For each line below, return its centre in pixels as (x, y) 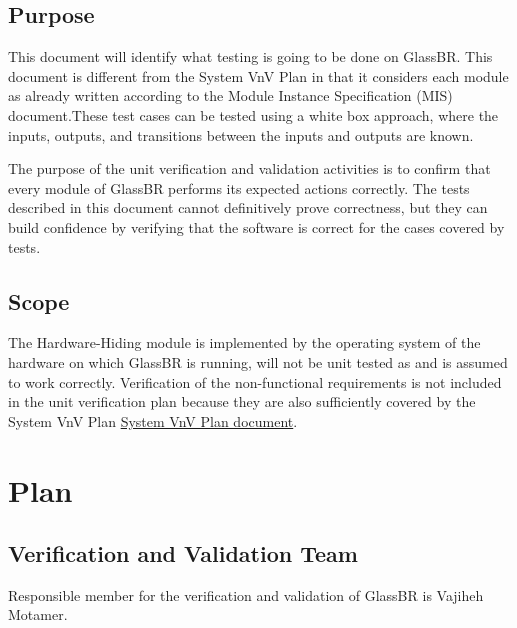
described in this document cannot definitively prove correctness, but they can (248, 207)
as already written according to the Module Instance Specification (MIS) (230, 95)
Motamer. (38, 614)
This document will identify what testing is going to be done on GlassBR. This (250, 56)
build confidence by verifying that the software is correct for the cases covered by (256, 226)
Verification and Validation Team (183, 553)
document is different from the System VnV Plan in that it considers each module (258, 75)
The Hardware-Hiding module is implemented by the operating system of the (244, 342)
